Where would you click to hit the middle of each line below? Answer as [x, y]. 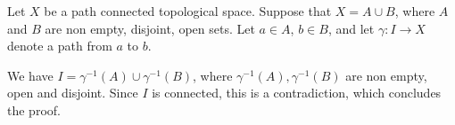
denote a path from [60, 46]
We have [30, 75]
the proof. [34, 109]
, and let [351, 28]
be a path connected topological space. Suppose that [188, 11]
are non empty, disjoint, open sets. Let [150, 28]
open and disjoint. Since [73, 93]
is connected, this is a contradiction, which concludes [297, 93]
